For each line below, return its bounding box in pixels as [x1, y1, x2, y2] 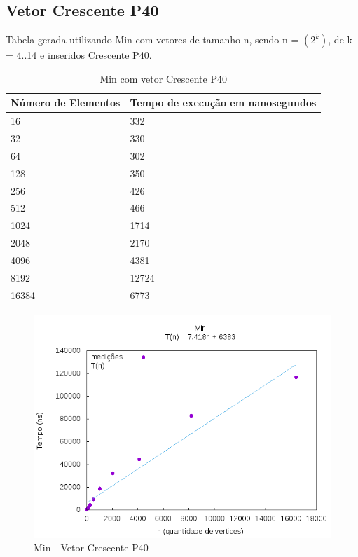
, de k [328, 32, 352, 47]
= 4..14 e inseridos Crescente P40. [6, 48, 152, 62]
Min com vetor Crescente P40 [99, 71, 227, 85]
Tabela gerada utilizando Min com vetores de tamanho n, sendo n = [6, 32, 299, 47]
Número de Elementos [11, 95, 121, 110]
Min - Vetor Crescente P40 [34, 540, 149, 555]
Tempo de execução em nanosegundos [130, 95, 317, 110]
